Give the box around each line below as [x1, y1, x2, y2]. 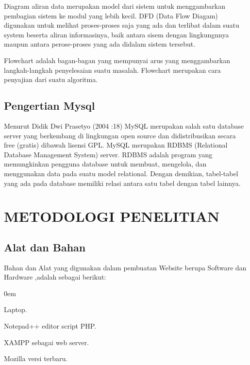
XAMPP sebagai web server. [4, 337, 89, 347]
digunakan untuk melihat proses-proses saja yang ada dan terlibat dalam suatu [4, 20, 239, 30]
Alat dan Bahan [4, 239, 86, 254]
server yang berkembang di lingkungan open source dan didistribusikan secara [4, 130, 236, 140]
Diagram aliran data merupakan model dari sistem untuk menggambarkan [4, 1, 225, 11]
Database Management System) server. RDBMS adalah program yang [4, 149, 213, 159]
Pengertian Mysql [4, 98, 95, 113]
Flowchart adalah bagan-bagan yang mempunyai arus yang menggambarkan [4, 55, 230, 65]
